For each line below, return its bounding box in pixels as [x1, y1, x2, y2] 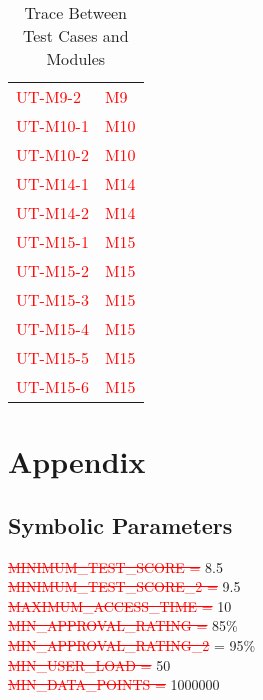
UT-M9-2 [16, 85, 81, 108]
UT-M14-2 [16, 201, 89, 224]
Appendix [8, 441, 146, 482]
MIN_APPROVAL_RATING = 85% [8, 615, 238, 636]
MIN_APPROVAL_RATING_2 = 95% [8, 634, 256, 655]
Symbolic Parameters [8, 509, 233, 540]
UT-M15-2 [16, 259, 89, 282]
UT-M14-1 [16, 172, 89, 195]
